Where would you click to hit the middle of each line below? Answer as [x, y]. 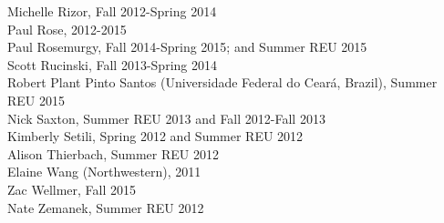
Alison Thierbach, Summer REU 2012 [113, 153]
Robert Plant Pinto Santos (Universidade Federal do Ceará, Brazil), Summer [222, 82]
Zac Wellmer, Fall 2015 [72, 189]
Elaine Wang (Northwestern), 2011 [104, 172]
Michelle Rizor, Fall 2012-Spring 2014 [112, 11]
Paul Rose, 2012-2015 [67, 29]
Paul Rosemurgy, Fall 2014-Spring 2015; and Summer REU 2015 [187, 47]
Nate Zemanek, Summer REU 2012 [106, 207]
